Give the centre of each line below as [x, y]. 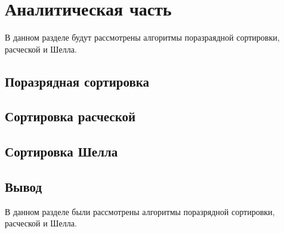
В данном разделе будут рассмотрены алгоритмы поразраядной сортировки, [142, 37]
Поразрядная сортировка [77, 81]
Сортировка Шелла [61, 151]
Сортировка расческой [70, 116]
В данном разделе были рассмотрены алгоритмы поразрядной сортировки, [140, 211]
